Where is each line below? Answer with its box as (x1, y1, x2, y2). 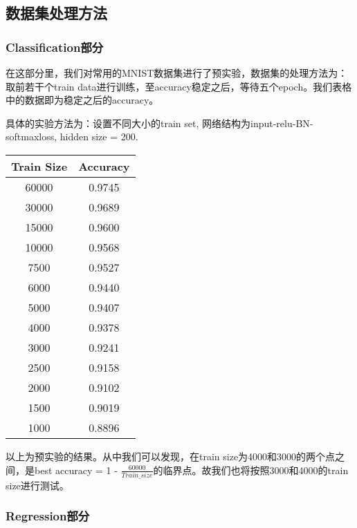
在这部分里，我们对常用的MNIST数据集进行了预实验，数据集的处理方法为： (6, 66, 348, 79)
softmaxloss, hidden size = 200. (6, 129, 138, 144)
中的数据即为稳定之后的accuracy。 (6, 93, 159, 107)
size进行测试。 (6, 478, 69, 492)
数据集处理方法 (6, 2, 107, 23)
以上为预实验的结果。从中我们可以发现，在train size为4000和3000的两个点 (6, 449, 336, 463)
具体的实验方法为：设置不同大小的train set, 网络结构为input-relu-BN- (6, 115, 313, 130)
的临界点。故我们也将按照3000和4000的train (153, 462, 349, 477)
